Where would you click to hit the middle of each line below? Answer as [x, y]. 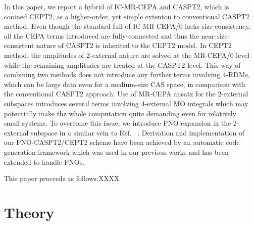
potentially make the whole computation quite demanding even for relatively [120, 113]
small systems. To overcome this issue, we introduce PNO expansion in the [118, 123]
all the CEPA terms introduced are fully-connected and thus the [102, 35]
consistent [19, 45]
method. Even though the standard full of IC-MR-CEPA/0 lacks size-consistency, [127, 26]
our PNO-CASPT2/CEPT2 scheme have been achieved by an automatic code [122, 142]
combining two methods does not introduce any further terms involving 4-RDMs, [127, 74]
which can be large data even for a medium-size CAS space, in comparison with [125, 84]
